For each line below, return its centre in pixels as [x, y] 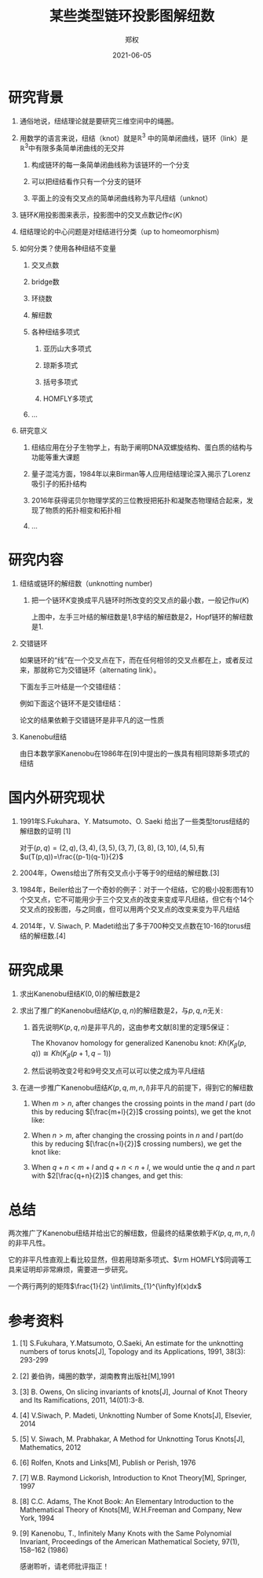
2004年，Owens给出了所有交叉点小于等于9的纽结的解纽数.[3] [119, 873]
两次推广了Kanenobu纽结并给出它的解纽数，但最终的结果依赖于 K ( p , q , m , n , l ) [132, 1233]
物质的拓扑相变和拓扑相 [83, 510]
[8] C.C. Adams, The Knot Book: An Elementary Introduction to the [126, 1502]
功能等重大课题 [55, 457]
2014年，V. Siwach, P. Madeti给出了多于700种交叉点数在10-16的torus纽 [135, 925]
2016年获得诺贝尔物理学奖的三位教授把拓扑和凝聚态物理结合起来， [139, 500]
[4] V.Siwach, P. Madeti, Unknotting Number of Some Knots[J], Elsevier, [136, 1415]
